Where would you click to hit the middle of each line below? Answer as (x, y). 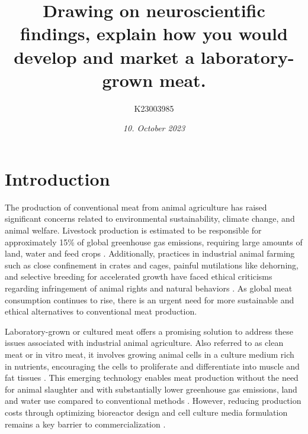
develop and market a (104, 56)
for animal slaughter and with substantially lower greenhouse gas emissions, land (151, 389)
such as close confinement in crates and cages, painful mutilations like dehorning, (152, 265)
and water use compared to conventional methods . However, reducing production (153, 401)
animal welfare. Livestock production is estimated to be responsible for (133, 230)
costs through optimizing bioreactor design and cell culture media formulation (146, 412)
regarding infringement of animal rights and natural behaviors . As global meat (149, 288)
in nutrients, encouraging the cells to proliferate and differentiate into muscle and (152, 366)
